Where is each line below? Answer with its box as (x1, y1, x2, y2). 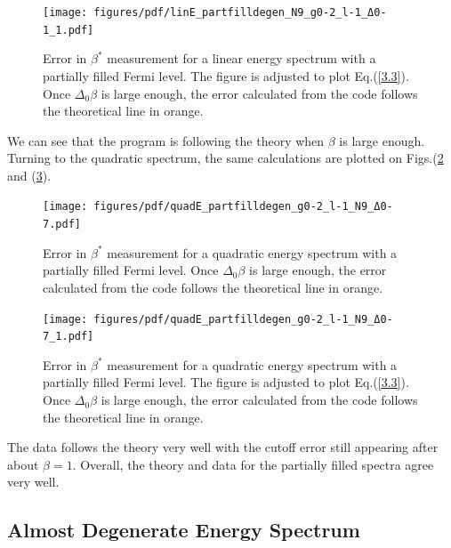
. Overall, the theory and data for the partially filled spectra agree (72, 455, 434, 473)
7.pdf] (43, 218, 81, 231)
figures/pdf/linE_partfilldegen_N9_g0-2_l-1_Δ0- (93, 6, 387, 19)
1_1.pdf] (43, 23, 94, 36)
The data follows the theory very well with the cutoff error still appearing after (7, 438, 439, 456)
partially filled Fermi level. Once (43, 261, 219, 279)
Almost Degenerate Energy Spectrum (7, 516, 360, 544)
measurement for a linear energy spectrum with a (107, 49, 376, 68)
